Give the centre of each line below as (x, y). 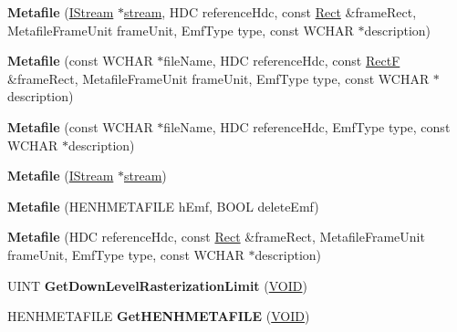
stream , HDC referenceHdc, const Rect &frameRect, (270, 12)
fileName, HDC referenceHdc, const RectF (282, 61)
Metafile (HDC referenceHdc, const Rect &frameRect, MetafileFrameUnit (216, 237)
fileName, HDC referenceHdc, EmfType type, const (307, 126)
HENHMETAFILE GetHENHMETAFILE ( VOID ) (159, 316)
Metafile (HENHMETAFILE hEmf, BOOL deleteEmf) (163, 206)
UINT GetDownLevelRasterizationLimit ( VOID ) (157, 285)
